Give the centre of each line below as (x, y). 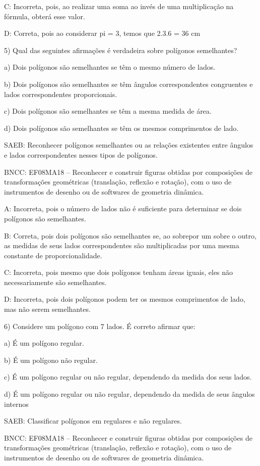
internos (16, 404)
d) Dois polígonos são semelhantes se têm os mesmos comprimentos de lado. (121, 128)
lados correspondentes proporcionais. (61, 94)
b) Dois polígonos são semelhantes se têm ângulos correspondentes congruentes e (128, 84)
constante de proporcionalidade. (53, 255)
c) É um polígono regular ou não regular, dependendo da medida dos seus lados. (128, 377)
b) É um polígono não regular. (51, 360)
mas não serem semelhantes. (47, 309)
